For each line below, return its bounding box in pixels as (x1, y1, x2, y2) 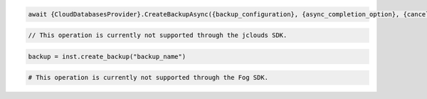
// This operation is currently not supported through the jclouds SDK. (28, 31, 288, 39)
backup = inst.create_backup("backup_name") (28, 52, 186, 61)
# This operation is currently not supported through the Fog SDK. (28, 73, 269, 82)
